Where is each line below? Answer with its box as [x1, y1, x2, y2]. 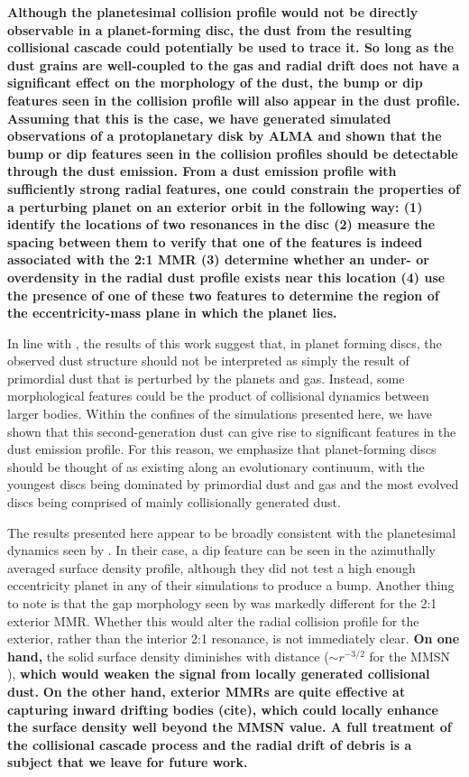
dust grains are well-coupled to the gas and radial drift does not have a [7, 55, 460, 74]
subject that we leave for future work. [7, 753, 248, 772]
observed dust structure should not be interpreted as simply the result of [7, 351, 409, 370]
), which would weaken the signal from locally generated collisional [7, 664, 430, 683]
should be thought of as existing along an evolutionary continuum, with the [7, 457, 425, 476]
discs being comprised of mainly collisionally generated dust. [7, 493, 341, 512]
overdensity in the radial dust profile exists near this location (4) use [7, 267, 446, 286]
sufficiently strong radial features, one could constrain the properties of [7, 179, 460, 198]
